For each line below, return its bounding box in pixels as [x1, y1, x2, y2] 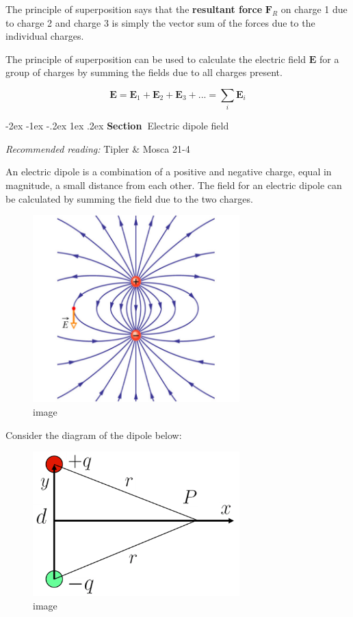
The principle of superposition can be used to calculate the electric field [5, 51, 306, 66]
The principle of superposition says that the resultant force [5, 2, 263, 16]
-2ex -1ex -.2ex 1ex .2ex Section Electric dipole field [5, 118, 229, 133]
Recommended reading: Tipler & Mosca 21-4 [5, 141, 190, 155]
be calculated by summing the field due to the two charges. [5, 191, 253, 205]
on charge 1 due [280, 2, 348, 16]
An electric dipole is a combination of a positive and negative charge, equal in [5, 164, 332, 179]
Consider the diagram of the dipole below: [5, 427, 182, 442]
